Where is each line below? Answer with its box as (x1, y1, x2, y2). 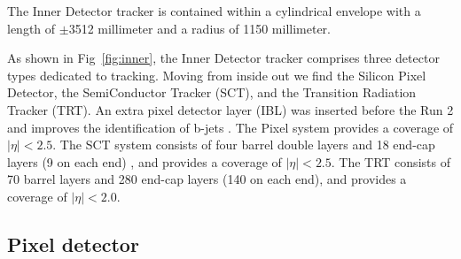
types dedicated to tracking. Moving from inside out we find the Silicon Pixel (7, 65, 426, 84)
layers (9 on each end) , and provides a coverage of (7, 152, 282, 171)
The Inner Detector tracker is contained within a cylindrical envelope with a (7, 2, 421, 19)
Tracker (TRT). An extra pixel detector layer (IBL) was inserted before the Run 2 (7, 100, 454, 118)
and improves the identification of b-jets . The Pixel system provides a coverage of (7, 118, 454, 136)
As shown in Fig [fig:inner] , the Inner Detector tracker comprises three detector (7, 49, 440, 67)
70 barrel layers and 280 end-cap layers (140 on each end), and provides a (7, 170, 407, 188)
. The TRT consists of (331, 152, 450, 171)
